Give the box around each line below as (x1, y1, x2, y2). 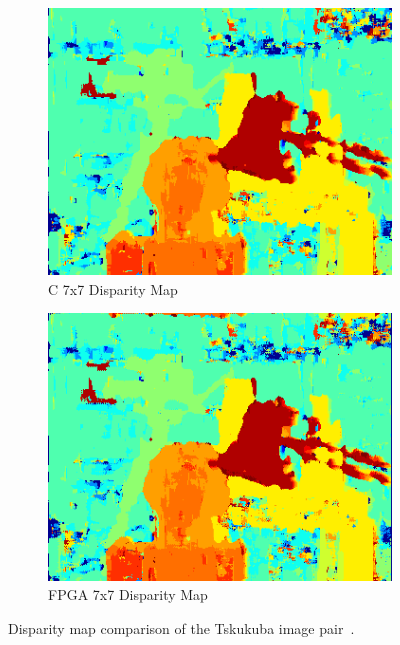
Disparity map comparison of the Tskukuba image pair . (8, 617, 355, 638)
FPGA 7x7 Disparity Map (48, 584, 208, 605)
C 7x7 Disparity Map (48, 278, 178, 299)
